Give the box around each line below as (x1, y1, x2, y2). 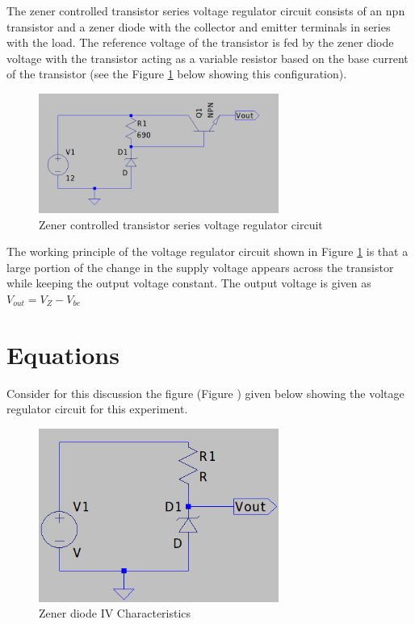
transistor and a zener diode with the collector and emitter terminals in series (6, 18, 391, 35)
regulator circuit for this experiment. (6, 400, 188, 417)
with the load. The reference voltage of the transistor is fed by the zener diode (6, 34, 394, 51)
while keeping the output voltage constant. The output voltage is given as (6, 274, 371, 291)
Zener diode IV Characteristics (39, 605, 191, 622)
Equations (6, 337, 119, 371)
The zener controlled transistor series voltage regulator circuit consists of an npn (6, 2, 405, 19)
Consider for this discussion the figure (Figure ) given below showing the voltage (6, 384, 405, 401)
